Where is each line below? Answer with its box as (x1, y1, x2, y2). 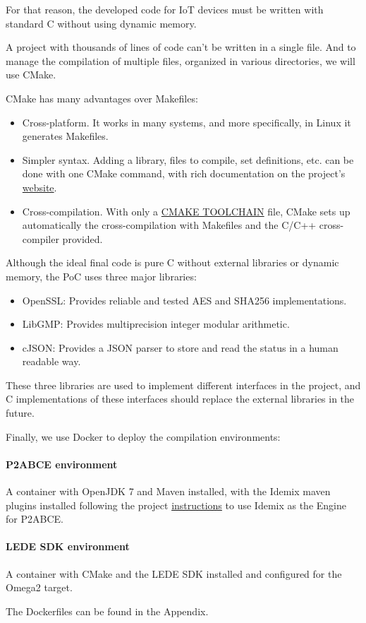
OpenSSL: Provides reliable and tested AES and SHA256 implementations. (22, 292, 347, 307)
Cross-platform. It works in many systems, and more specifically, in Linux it (22, 114, 351, 129)
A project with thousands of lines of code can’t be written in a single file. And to (6, 40, 356, 54)
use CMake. (6, 67, 56, 82)
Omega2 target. (6, 580, 73, 595)
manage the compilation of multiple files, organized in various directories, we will (6, 53, 355, 68)
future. (6, 405, 35, 420)
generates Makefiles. (22, 129, 109, 143)
